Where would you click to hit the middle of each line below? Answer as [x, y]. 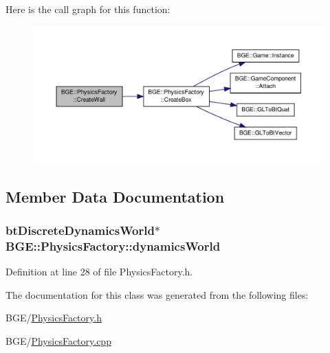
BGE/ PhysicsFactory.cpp [58, 340]
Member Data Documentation [115, 196]
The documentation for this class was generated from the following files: [157, 294]
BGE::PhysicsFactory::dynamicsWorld [113, 246]
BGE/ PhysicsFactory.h [54, 318]
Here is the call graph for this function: [88, 9]
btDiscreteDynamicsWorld [80, 230]
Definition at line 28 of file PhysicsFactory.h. [99, 272]
